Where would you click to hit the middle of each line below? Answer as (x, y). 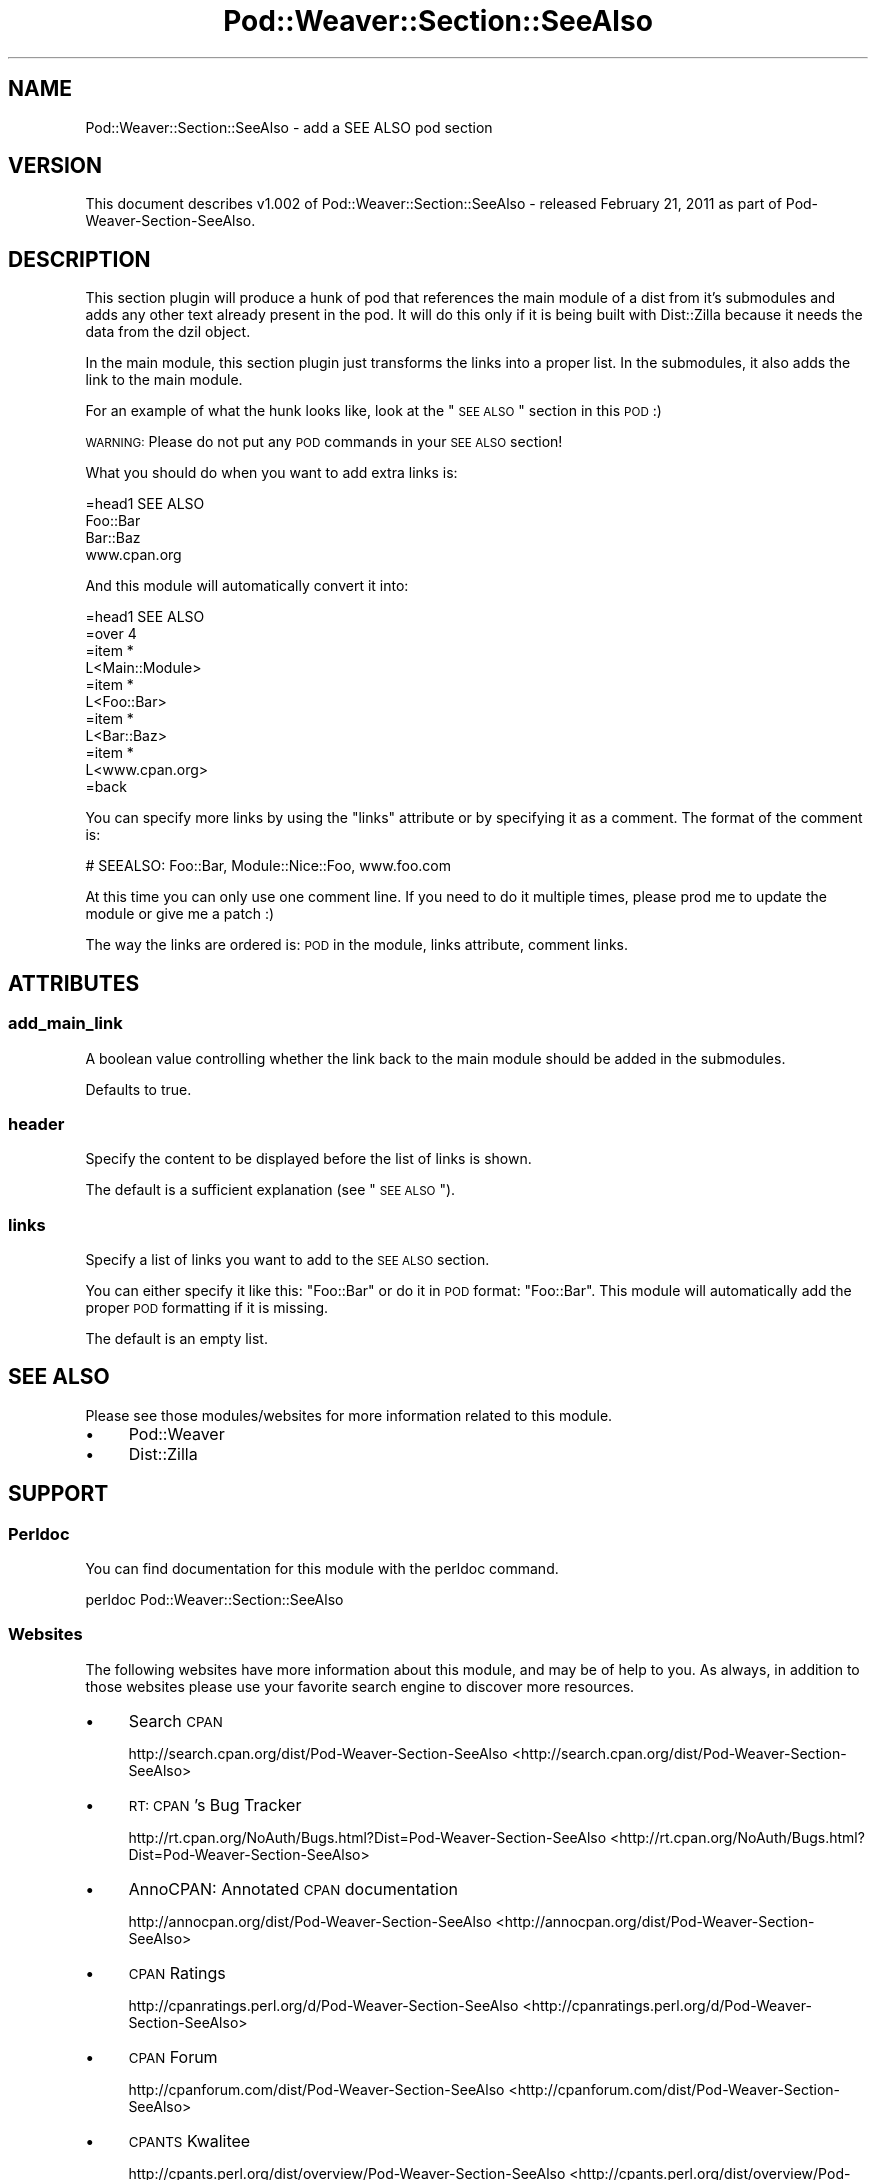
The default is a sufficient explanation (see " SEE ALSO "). (270, 1190)
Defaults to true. (138, 1089)
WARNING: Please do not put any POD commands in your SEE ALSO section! (324, 442)
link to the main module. (164, 380)
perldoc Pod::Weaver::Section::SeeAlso (214, 1600)
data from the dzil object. (168, 332)
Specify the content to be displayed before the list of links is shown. (308, 1159)
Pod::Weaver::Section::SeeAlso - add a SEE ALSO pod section (289, 127)
